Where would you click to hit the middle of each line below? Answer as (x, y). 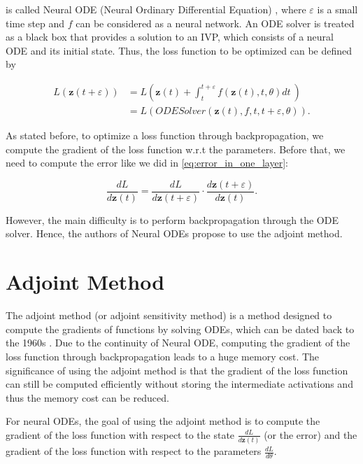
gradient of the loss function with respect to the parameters (134, 451)
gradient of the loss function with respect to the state (120, 434)
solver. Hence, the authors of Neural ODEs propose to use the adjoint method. (174, 233)
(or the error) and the (311, 434)
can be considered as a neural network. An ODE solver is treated (215, 23)
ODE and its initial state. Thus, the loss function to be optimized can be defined (179, 50)
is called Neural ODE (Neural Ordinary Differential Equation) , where (156, 9)
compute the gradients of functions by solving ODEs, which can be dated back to (180, 329)
